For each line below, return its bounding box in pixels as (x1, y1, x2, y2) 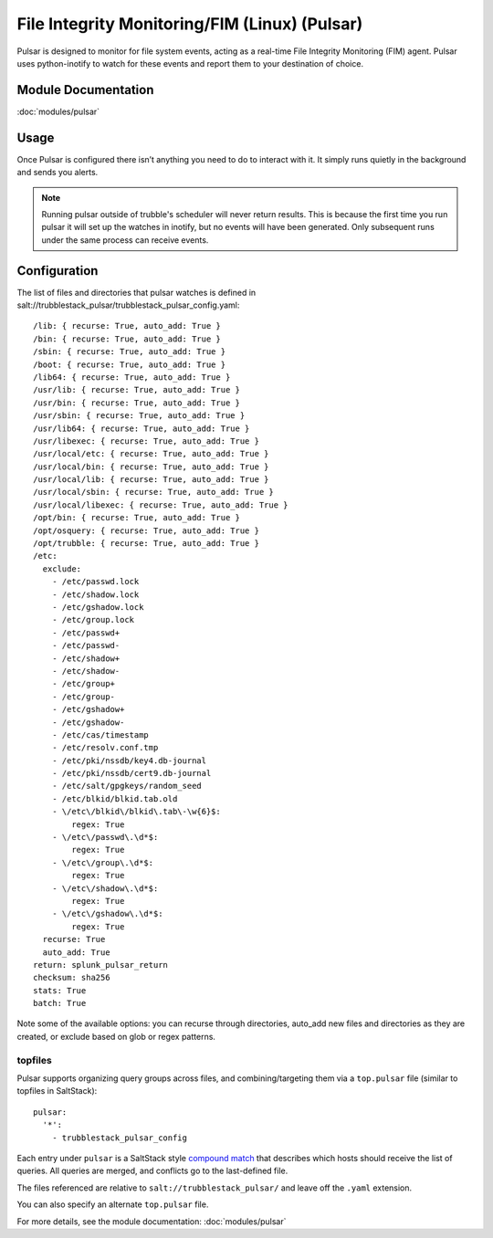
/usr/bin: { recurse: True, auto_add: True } (33, 397, 241, 408)
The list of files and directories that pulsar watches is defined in (16, 287, 257, 298)
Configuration (16, 263, 99, 278)
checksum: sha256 (33, 972, 110, 983)
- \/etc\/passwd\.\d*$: (51, 832, 159, 843)
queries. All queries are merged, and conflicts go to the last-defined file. (16, 1165, 288, 1177)
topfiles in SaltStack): (16, 1086, 98, 1096)
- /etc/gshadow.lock (51, 602, 144, 612)
